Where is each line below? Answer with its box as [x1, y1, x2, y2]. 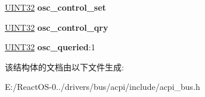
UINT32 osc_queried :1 [5, 41, 95, 53]
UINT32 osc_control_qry [5, 21, 108, 33]
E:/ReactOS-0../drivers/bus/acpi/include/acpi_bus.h [5, 80, 200, 93]
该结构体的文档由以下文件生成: [5, 60, 124, 73]
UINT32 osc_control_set [5, 1, 106, 13]
